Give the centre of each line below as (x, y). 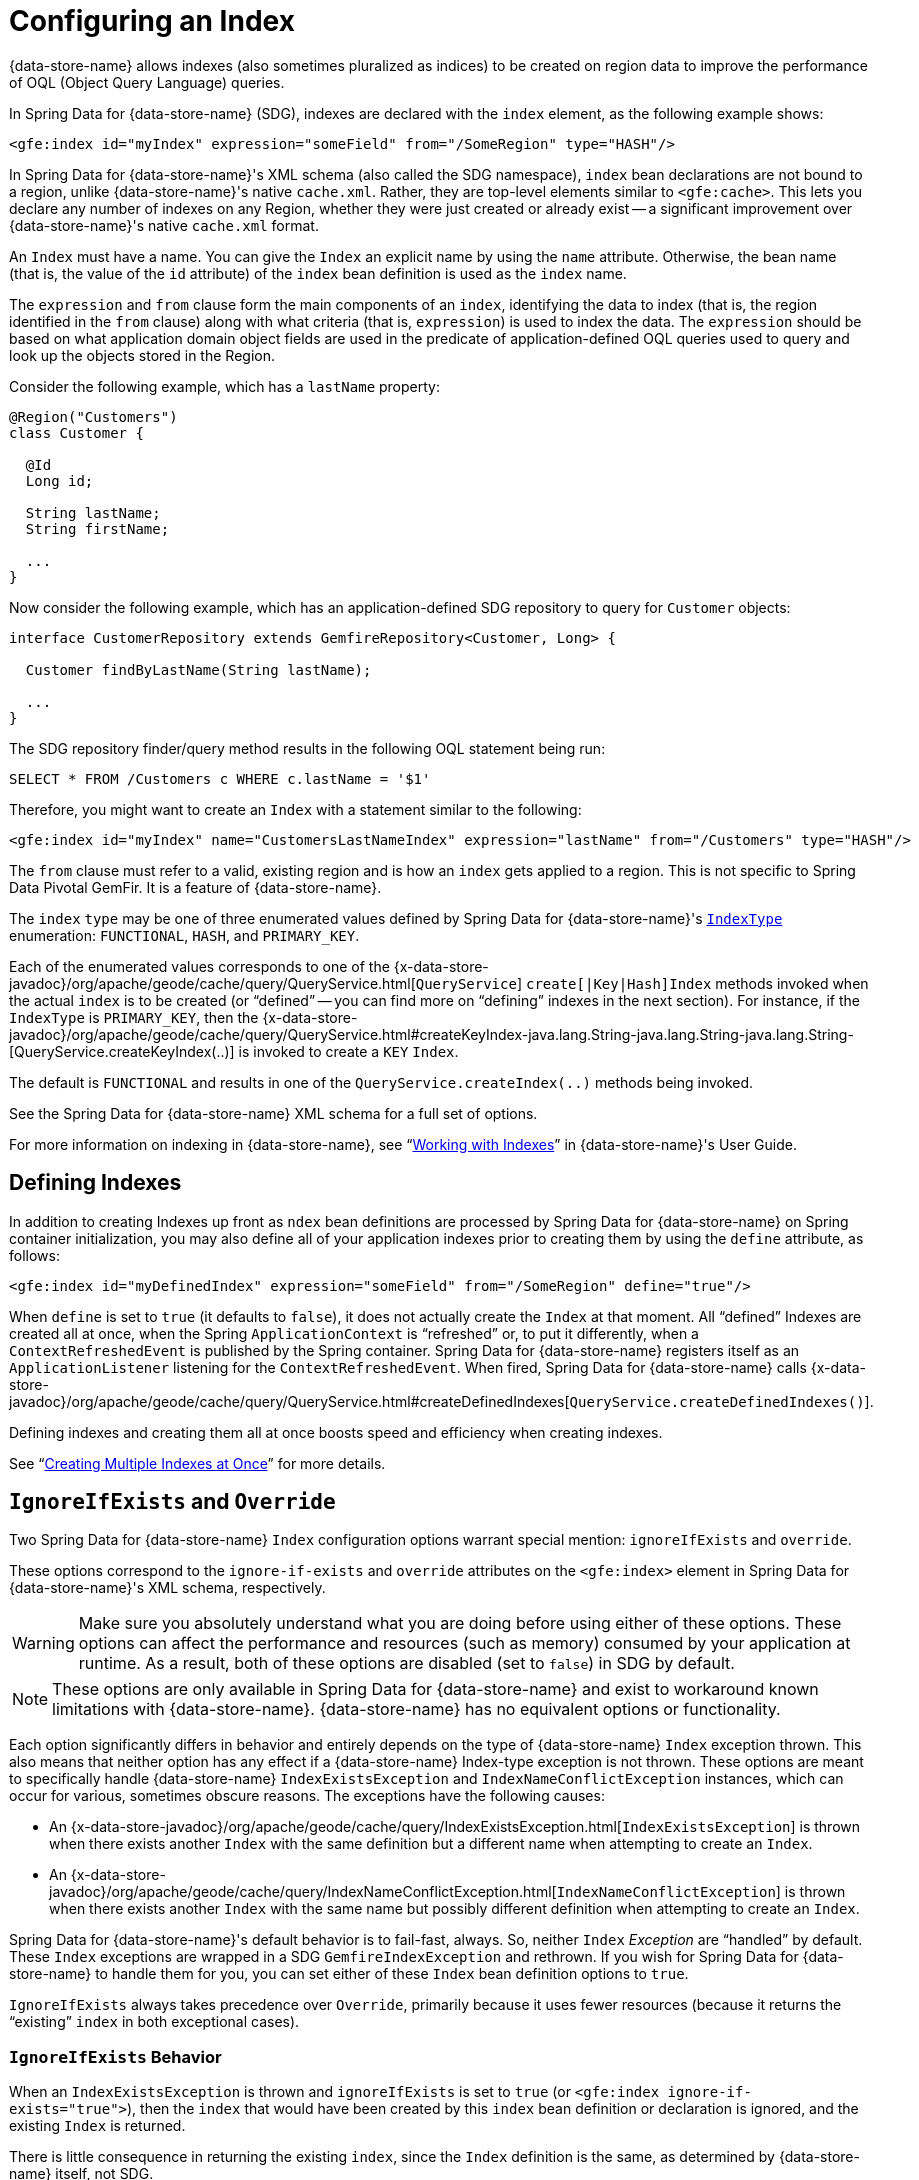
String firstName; (97, 528)
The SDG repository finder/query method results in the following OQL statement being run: (307, 748)
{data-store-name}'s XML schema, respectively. (167, 1588)
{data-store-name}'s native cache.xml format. (164, 225)
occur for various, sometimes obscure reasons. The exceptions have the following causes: (307, 1796)
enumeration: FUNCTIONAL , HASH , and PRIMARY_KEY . (184, 935)
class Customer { (76, 432)
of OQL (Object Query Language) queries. (147, 82)
